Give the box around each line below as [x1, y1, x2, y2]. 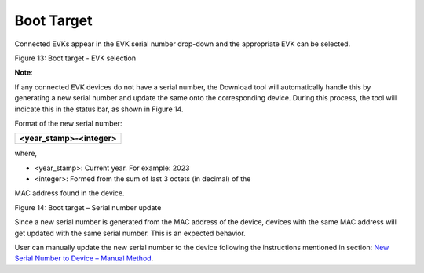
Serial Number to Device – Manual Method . [14, 253, 154, 263]
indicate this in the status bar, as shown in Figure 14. [14, 104, 184, 114]
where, [14, 149, 38, 158]
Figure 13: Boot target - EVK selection [14, 53, 137, 63]
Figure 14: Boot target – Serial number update [14, 202, 162, 212]
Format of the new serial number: [14, 118, 122, 128]
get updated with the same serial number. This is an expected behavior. [14, 228, 247, 238]
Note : [14, 67, 33, 78]
